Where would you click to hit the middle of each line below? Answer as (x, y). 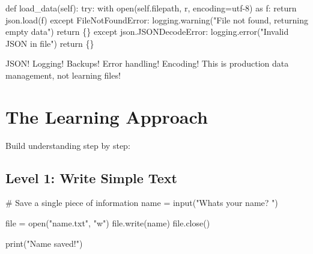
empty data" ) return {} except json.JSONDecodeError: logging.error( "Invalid (147, 32)
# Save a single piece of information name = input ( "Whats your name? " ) (142, 203)
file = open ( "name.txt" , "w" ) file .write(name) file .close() (108, 223)
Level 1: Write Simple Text (91, 177)
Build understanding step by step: (68, 145)
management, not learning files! (63, 75)
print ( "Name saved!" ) (44, 243)
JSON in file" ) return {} (50, 43)
